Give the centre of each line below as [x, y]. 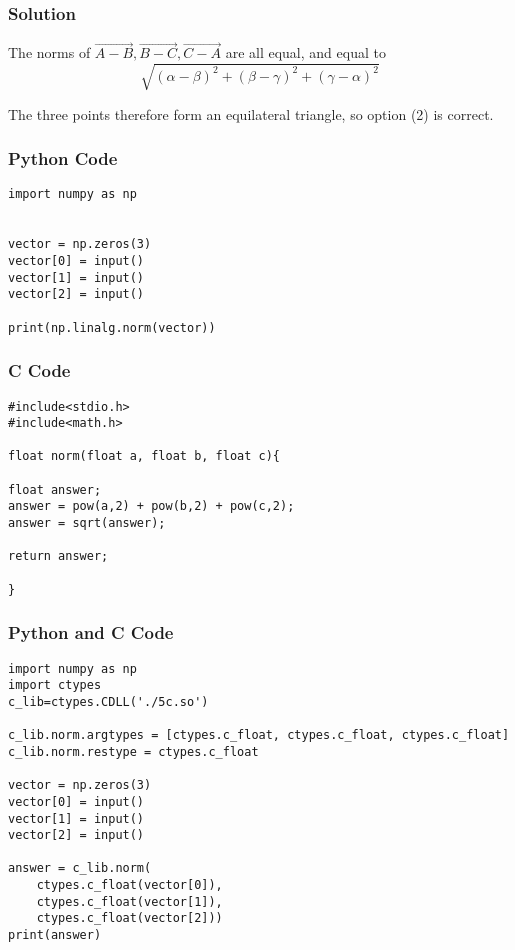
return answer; [58, 556]
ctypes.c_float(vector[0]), [129, 885]
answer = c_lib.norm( [80, 868]
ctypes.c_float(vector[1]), [129, 901]
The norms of [49, 52]
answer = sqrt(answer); [87, 523]
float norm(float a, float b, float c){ [144, 456]
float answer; [55, 489]
